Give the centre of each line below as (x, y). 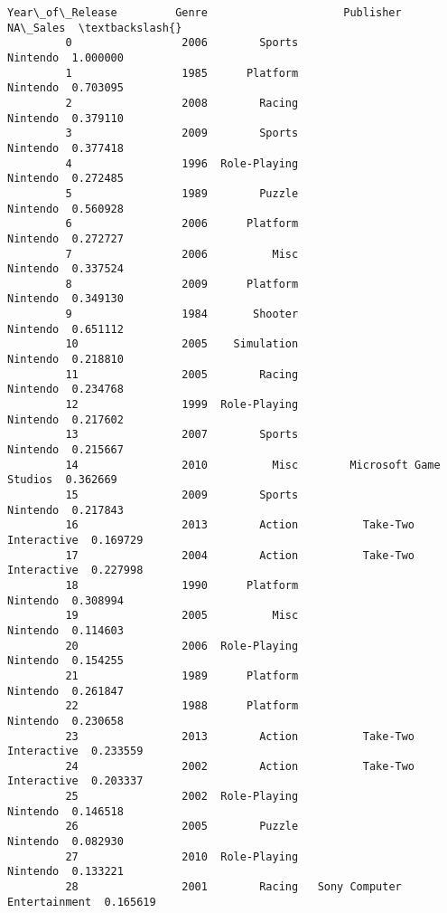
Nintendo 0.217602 (65, 419)
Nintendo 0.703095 (65, 88)
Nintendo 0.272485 (65, 179)
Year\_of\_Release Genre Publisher (205, 13)
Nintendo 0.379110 (65, 118)
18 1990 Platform (182, 585)
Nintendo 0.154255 (65, 661)
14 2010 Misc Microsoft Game (253, 465)
